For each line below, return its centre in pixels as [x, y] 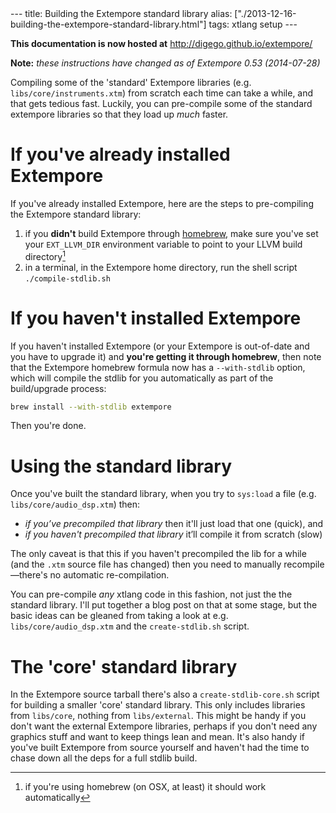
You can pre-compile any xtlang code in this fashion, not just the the [151, 594]
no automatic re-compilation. [109, 575]
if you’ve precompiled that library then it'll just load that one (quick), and [174, 524]
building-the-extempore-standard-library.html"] [108, 24]
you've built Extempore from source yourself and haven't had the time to [160, 748]
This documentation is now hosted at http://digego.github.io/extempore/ [161, 43]
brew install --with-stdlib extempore [91, 407]
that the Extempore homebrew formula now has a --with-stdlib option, [158, 367]
